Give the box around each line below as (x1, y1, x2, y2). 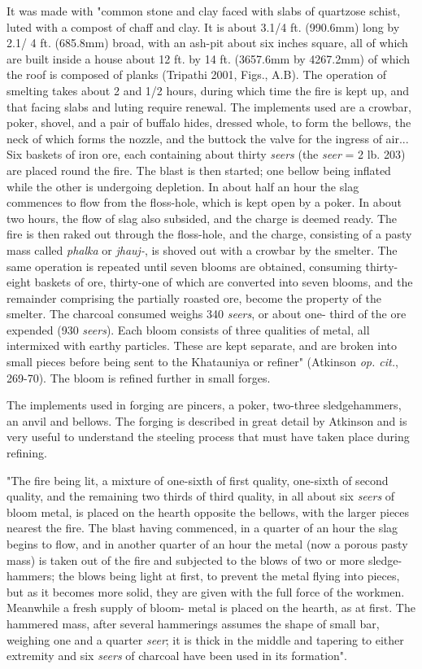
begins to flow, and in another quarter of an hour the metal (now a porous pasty (7, 536, 408, 552)
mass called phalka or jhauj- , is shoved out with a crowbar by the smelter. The (7, 241, 398, 258)
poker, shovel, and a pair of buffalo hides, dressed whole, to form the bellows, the (7, 114, 411, 131)
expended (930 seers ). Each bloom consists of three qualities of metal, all (7, 321, 370, 338)
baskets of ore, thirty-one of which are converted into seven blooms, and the (34, 273, 413, 291)
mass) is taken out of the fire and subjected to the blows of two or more (7, 551, 365, 568)
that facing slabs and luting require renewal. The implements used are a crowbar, (7, 98, 411, 115)
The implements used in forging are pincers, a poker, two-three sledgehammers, (7, 396, 402, 413)
